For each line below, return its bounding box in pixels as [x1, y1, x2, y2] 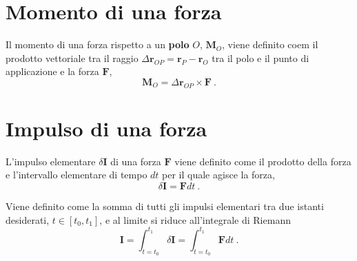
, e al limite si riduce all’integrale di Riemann [99, 212, 291, 227]
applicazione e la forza [6, 64, 99, 79]
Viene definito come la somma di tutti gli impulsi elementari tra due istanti [6, 199, 324, 213]
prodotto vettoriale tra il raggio [6, 50, 139, 65]
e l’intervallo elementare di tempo [6, 167, 147, 182]
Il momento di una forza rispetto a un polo [6, 37, 190, 52]
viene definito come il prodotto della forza [174, 154, 351, 168]
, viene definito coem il [222, 37, 318, 52]
